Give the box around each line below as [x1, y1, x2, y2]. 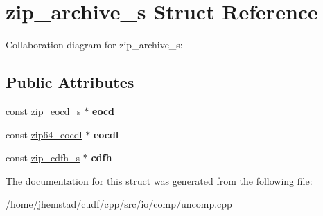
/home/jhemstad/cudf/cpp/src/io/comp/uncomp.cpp [6, 197, 232, 211]
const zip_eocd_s [6, 103, 81, 118]
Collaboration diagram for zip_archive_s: [6, 37, 183, 52]
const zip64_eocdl [6, 127, 82, 141]
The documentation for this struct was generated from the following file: [6, 173, 313, 188]
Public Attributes [6, 71, 134, 93]
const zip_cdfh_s [6, 150, 80, 165]
